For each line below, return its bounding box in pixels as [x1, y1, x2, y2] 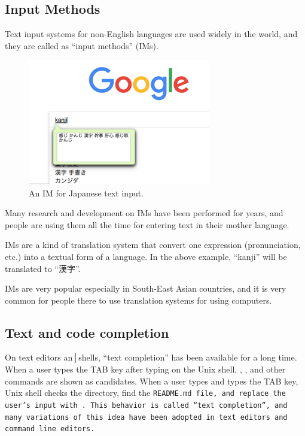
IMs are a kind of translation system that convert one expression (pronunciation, [5, 238, 301, 251]
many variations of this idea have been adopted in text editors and [5, 413, 288, 422]
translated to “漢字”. [5, 262, 81, 274]
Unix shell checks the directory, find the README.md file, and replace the [5, 386, 286, 399]
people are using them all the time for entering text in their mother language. [5, 218, 289, 231]
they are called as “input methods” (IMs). [5, 39, 158, 52]
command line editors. [5, 425, 95, 434]
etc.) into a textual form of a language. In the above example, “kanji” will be [5, 250, 287, 262]
